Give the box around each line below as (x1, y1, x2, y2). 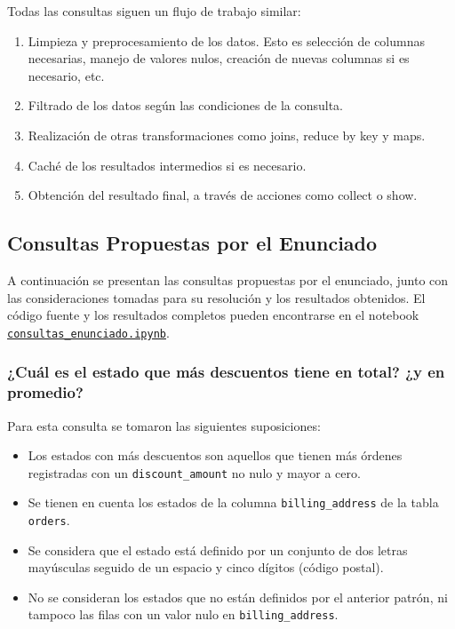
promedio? (7, 381, 84, 403)
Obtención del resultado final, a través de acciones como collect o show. (28, 186, 418, 204)
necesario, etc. (28, 66, 105, 84)
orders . (28, 511, 70, 529)
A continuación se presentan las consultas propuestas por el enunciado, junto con (7, 270, 449, 289)
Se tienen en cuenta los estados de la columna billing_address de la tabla (28, 493, 439, 512)
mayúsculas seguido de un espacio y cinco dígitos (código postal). (28, 558, 384, 577)
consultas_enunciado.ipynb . (7, 322, 170, 341)
